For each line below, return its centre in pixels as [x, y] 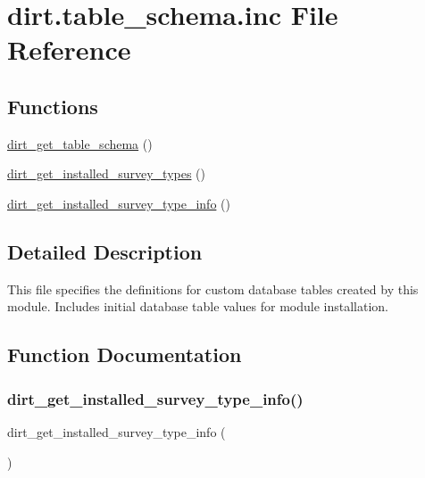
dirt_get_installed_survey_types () [107, 173]
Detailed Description [105, 251]
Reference [69, 49]
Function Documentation [125, 354]
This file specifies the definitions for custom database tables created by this [213, 288]
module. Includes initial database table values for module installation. [198, 306]
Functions [53, 106]
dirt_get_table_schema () [80, 143]
